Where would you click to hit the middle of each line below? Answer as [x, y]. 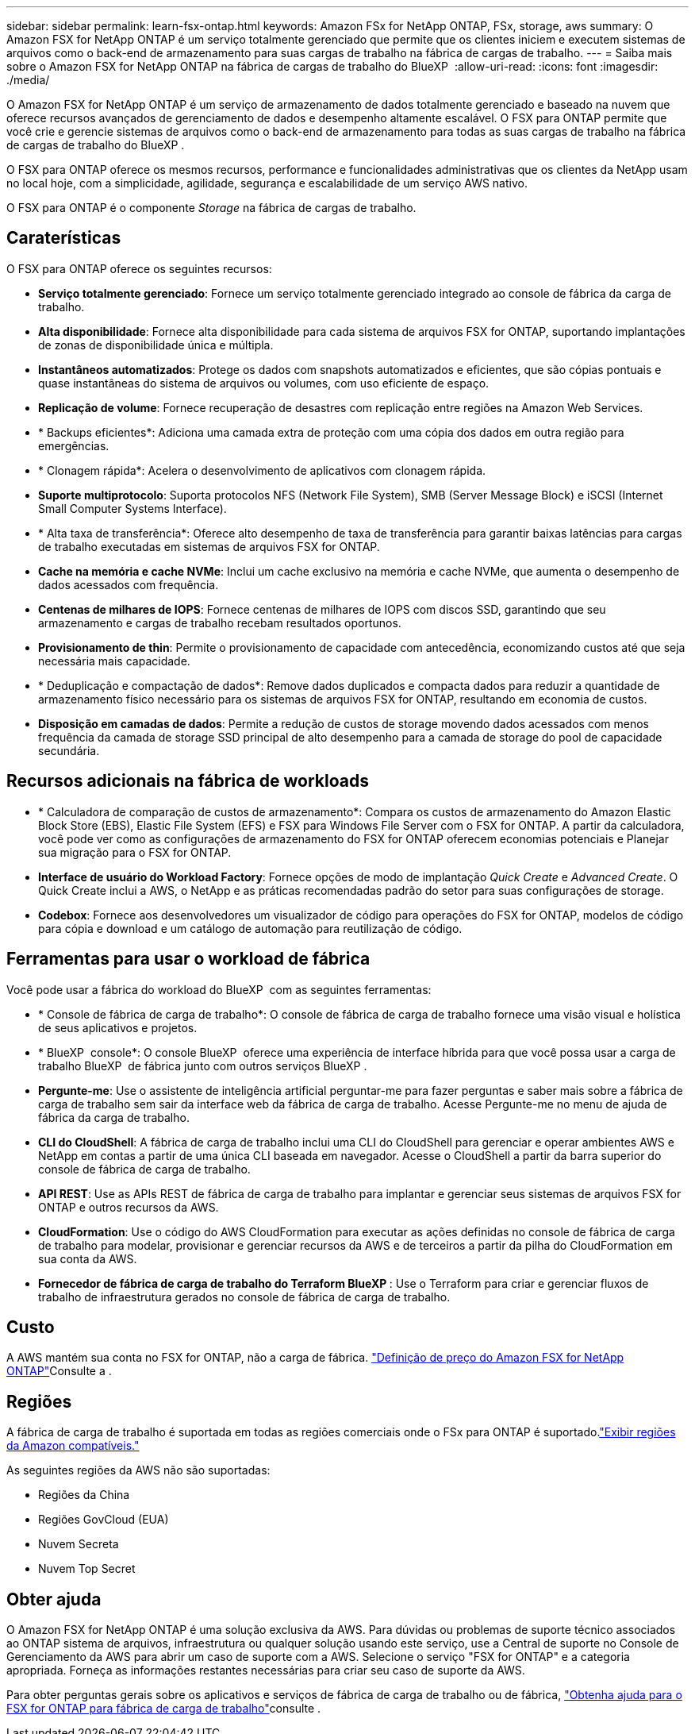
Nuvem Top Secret [87, 1569]
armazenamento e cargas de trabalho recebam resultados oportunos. [220, 622]
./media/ [28, 80]
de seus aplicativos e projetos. [118, 1027]
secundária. [69, 750]
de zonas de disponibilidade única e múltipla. [156, 345]
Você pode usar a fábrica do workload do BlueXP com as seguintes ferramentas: [219, 989]
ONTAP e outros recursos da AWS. [129, 1207]
